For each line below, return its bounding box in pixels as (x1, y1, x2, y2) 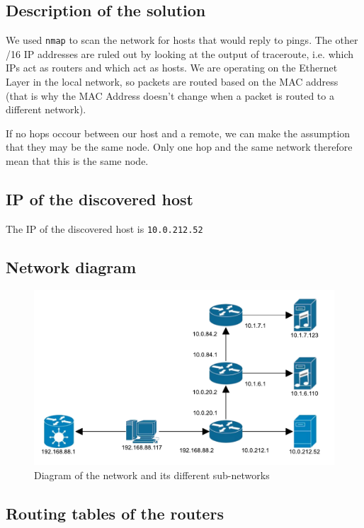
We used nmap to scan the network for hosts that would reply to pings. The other (6, 33, 358, 47)
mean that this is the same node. (6, 154, 149, 168)
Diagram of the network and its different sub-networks (34, 467, 270, 482)
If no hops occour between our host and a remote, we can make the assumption (6, 125, 351, 140)
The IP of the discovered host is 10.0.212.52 (6, 221, 203, 236)
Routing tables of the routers (6, 502, 224, 524)
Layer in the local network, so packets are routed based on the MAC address (6, 74, 339, 89)
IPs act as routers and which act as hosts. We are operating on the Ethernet (6, 60, 338, 75)
